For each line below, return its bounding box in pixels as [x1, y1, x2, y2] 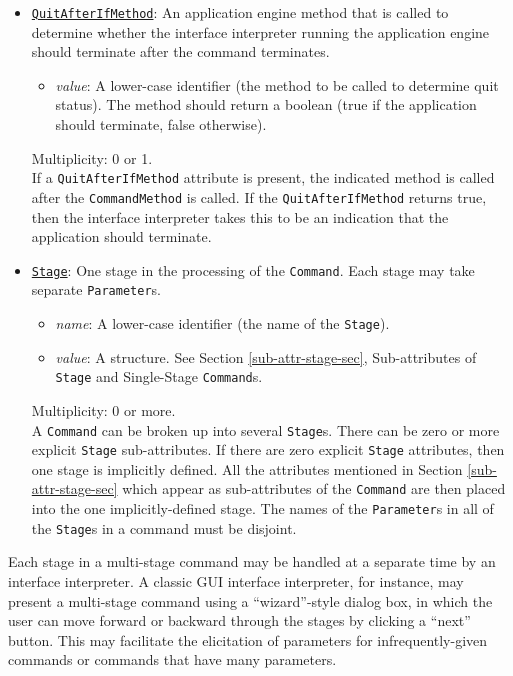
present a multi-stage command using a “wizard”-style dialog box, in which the [8, 590, 493, 611]
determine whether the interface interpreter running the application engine [31, 21, 490, 42]
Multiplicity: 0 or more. [31, 399, 176, 420]
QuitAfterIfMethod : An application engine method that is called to [31, 2, 449, 22]
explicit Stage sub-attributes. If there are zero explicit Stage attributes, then [31, 439, 505, 460]
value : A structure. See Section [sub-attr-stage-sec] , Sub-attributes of [55, 346, 477, 367]
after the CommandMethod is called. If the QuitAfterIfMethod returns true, [31, 186, 487, 207]
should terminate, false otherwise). [55, 114, 267, 135]
